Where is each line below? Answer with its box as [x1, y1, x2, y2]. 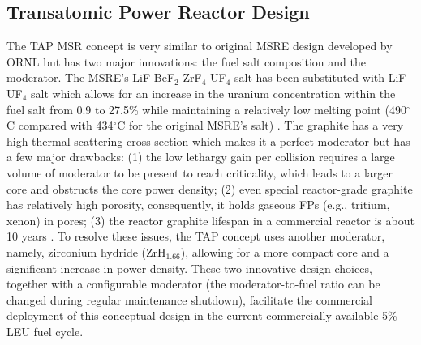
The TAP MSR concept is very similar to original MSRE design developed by [6, 37, 393, 54]
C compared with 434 [6, 117, 114, 134]
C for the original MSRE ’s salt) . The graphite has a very [117, 117, 404, 134]
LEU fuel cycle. [6, 322, 84, 339]
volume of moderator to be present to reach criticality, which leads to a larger [6, 164, 393, 181]
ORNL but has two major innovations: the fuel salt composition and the [6, 53, 366, 70]
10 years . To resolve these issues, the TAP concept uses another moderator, [6, 228, 385, 245]
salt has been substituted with [234, 69, 385, 86]
